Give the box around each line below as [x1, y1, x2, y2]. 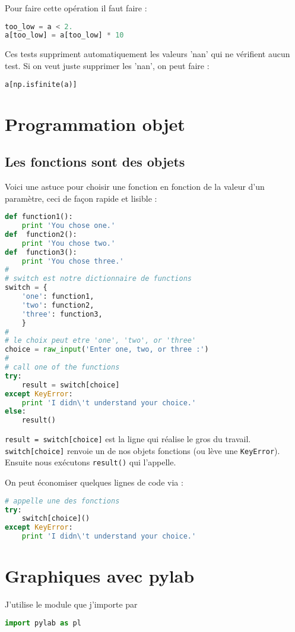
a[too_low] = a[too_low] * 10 [5, 31, 124, 40]
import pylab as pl [5, 618, 81, 627]
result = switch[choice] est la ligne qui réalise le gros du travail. [5, 433, 251, 445]
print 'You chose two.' [21, 239, 116, 248]
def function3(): [5, 248, 77, 256]
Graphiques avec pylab [5, 564, 195, 588]
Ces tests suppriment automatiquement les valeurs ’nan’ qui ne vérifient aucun [5, 48, 290, 60]
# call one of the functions [5, 363, 120, 372]
